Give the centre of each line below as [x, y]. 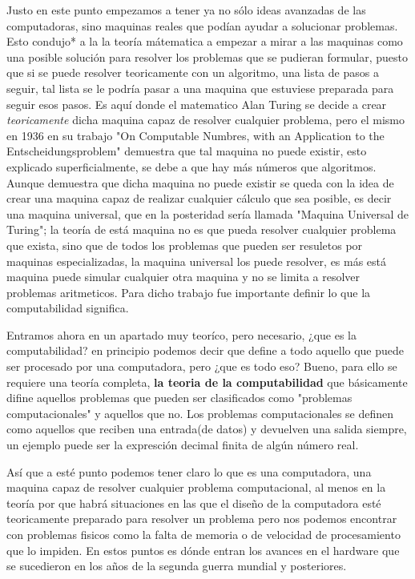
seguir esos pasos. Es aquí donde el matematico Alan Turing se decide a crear [197, 104]
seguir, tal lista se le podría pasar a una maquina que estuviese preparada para [200, 88]
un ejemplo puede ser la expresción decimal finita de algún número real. [183, 445]
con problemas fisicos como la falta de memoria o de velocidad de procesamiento [203, 534]
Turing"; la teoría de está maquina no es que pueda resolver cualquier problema [201, 229]
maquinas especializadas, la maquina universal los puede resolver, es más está [197, 261]
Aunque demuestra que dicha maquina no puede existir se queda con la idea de [200, 182]
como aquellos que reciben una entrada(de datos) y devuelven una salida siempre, [207, 429]
